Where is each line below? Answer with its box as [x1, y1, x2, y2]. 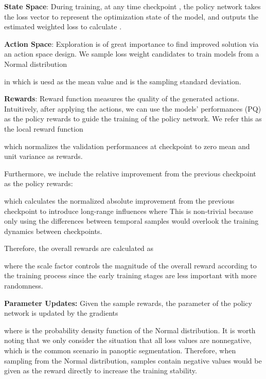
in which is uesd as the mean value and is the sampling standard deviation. [4, 76, 241, 86]
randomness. [4, 280, 43, 291]
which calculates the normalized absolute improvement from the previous [4, 195, 235, 206]
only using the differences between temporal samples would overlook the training [4, 215, 259, 226]
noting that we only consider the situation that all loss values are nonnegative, [4, 335, 252, 346]
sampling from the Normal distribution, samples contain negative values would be [4, 355, 262, 366]
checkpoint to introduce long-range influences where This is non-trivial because [4, 205, 253, 216]
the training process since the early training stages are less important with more [4, 270, 257, 281]
